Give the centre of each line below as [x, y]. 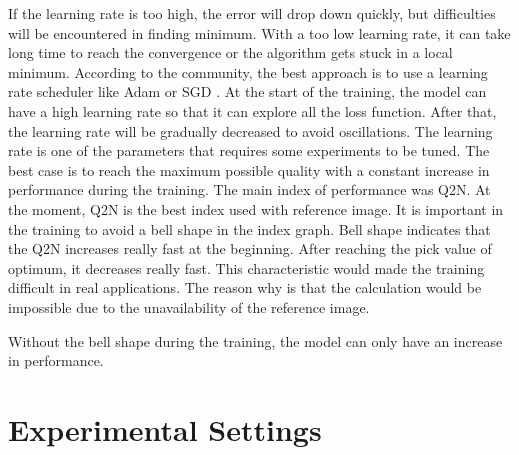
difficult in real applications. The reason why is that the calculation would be [245, 287]
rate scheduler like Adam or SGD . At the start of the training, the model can [247, 91]
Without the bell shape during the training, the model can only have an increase [255, 340]
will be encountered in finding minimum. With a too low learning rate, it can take [259, 32]
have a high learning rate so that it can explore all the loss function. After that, [252, 110]
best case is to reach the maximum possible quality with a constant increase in [249, 169]
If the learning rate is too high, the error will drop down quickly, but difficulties [252, 13]
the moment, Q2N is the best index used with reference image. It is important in [256, 208]
